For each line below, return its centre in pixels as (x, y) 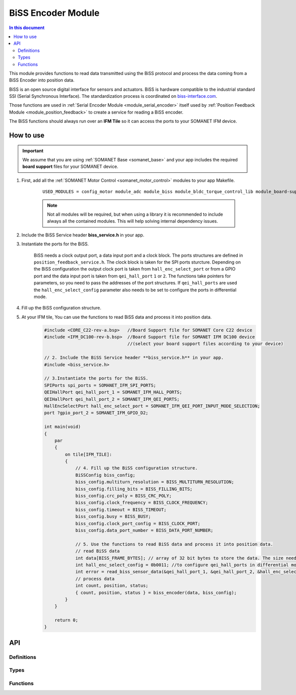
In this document (27, 28)
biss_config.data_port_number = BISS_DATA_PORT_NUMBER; (144, 530)
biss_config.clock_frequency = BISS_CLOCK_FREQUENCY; (142, 503)
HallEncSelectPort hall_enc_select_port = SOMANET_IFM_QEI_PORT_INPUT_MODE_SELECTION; (152, 406)
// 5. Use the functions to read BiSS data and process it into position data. (174, 544)
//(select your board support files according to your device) (205, 344)
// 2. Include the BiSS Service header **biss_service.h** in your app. (134, 358)
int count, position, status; (112, 586)
